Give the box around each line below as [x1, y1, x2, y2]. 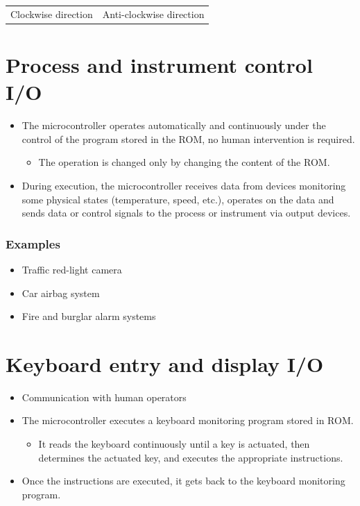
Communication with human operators [22, 389, 187, 404]
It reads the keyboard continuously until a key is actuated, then [38, 437, 310, 451]
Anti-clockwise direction [102, 6, 205, 21]
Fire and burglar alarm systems [22, 309, 156, 323]
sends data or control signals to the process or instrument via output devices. [22, 205, 351, 220]
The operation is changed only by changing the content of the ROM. [38, 155, 330, 169]
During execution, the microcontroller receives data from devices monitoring [22, 178, 346, 192]
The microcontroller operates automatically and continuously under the [22, 118, 326, 133]
